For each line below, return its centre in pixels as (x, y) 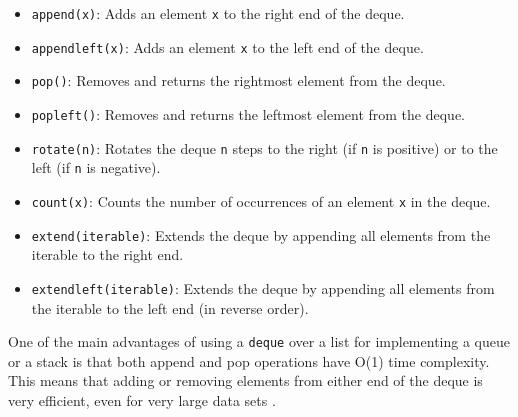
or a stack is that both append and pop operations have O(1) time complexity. (249, 360)
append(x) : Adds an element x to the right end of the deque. (218, 13)
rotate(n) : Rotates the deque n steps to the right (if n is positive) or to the (264, 147)
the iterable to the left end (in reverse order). (170, 307)
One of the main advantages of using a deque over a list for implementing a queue (259, 341)
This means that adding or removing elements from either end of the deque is (245, 380)
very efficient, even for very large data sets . (142, 399)
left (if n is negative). (96, 167)
